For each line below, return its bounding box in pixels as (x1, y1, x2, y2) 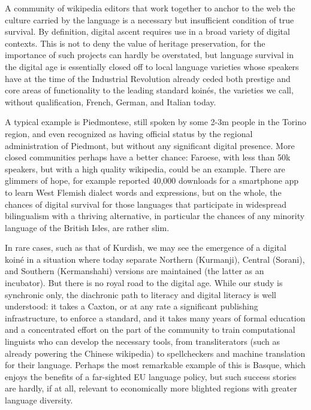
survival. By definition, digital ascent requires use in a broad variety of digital (5, 25, 290, 38)
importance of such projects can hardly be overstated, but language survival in (5, 48, 294, 61)
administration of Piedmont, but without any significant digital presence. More (5, 139, 295, 151)
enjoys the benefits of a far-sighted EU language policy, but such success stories (5, 370, 297, 382)
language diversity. (5, 394, 73, 406)
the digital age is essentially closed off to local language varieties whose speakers (5, 60, 299, 72)
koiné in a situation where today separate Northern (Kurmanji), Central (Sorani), (5, 253, 305, 265)
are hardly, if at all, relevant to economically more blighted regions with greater (5, 382, 297, 394)
